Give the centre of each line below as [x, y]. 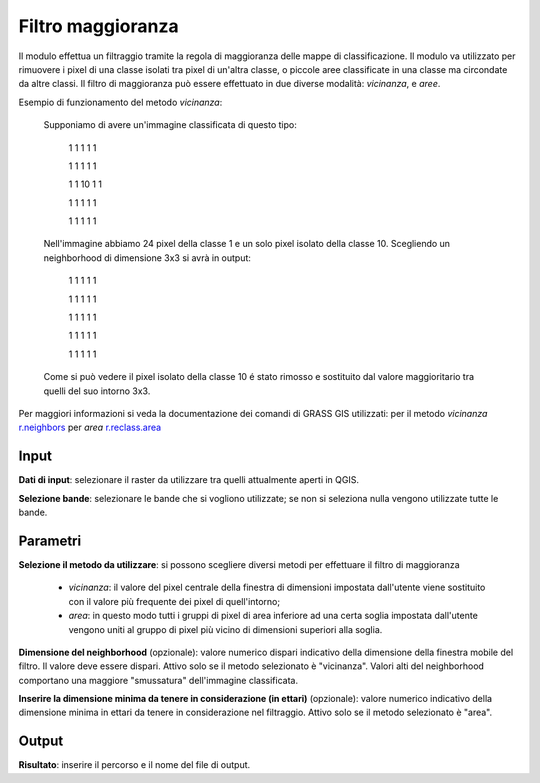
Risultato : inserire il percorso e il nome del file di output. [134, 765]
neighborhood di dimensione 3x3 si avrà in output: [147, 257]
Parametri [50, 540]
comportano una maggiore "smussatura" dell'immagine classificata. [158, 680]
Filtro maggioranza [98, 26]
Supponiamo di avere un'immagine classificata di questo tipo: [170, 125]
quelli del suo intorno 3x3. [97, 391]
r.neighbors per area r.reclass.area [90, 427]
